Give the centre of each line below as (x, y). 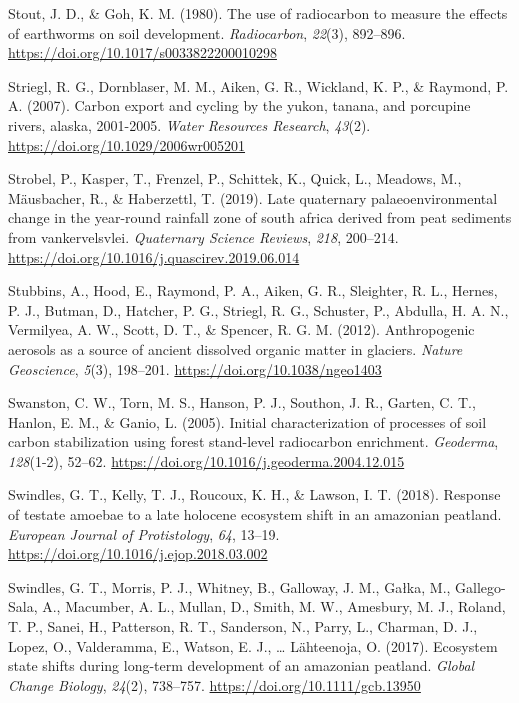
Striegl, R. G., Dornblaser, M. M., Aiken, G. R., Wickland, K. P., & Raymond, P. (258, 85)
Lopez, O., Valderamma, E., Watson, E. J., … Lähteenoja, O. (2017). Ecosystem (253, 645)
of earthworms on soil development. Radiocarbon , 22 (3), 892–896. (207, 32)
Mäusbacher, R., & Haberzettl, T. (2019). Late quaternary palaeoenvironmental (253, 197)
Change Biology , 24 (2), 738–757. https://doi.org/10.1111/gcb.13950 (214, 684)
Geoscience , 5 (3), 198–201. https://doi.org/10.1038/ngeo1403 (195, 368)
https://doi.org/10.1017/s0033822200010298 (142, 52)
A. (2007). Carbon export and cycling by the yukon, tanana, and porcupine (239, 105)
